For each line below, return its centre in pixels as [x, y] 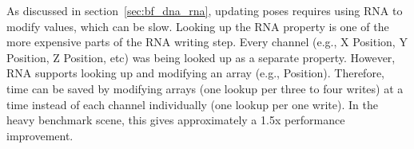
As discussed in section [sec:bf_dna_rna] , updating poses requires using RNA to [205, 10]
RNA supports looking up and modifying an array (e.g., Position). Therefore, [196, 73]
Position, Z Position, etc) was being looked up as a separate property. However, [201, 57]
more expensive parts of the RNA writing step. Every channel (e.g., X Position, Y [207, 42]
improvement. [40, 135]
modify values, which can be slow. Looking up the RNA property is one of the [198, 26]
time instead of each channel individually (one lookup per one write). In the [192, 104]
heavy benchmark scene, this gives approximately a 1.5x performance [176, 120]
